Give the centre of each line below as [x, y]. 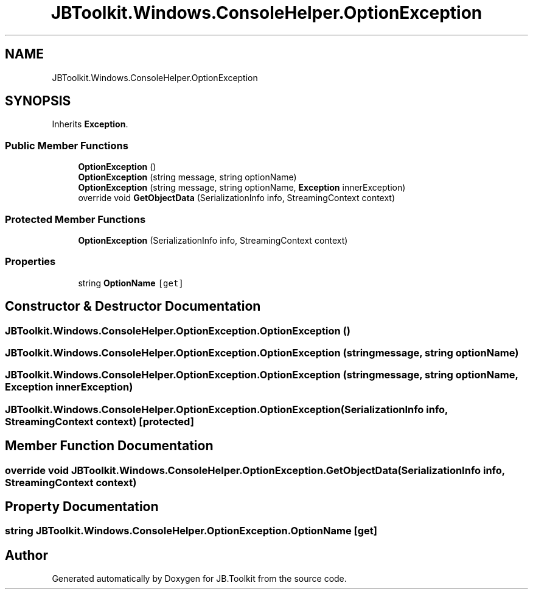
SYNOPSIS [38, 101]
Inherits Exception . [90, 124]
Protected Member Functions [75, 219]
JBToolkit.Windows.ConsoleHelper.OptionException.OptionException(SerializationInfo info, [227, 409]
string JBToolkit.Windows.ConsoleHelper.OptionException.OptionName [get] [191, 531]
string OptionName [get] [131, 283]
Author [26, 555]
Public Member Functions [67, 145]
